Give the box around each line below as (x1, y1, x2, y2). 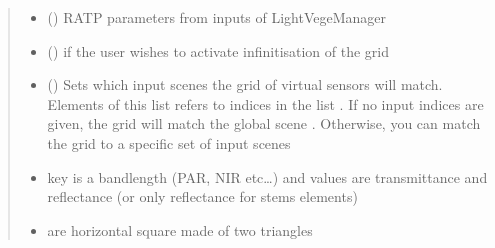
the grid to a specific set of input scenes (47, 132, 291, 153)
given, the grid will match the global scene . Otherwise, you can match (47, 113, 481, 134)
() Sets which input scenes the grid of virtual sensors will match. (47, 74, 443, 95)
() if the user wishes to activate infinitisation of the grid (47, 40, 390, 61)
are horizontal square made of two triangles (47, 219, 313, 240)
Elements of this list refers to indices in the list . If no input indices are (47, 93, 484, 114)
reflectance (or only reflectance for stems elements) (47, 186, 358, 207)
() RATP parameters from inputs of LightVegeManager (47, 7, 387, 27)
